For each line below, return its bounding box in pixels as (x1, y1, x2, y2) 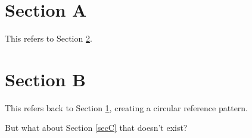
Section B (5, 67, 86, 91)
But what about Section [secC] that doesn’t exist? (5, 121, 188, 134)
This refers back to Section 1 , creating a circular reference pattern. (5, 101, 248, 114)
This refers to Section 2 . (5, 32, 92, 45)
